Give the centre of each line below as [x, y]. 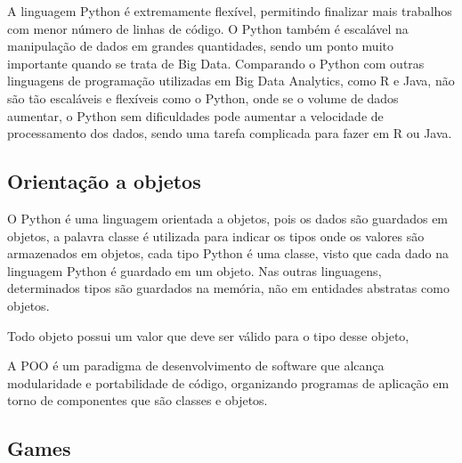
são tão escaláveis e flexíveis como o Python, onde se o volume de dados [203, 97]
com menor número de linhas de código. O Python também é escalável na [208, 28]
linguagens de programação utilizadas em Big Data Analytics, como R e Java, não [231, 81]
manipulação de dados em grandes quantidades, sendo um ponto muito [200, 46]
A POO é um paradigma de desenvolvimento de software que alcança [196, 366]
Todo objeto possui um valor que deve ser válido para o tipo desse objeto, [208, 335]
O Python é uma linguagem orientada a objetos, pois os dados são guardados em [228, 218]
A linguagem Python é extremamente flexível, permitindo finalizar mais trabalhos [230, 11]
